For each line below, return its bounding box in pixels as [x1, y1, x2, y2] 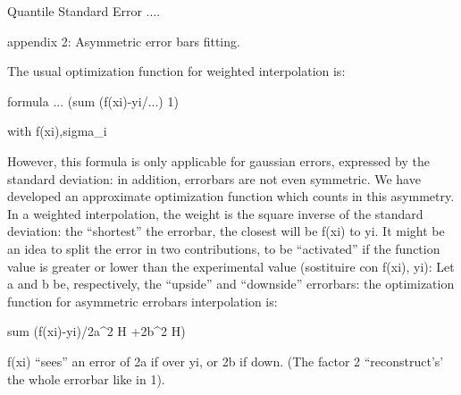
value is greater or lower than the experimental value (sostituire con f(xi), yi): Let [7, 256, 455, 275]
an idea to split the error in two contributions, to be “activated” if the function [7, 239, 440, 257]
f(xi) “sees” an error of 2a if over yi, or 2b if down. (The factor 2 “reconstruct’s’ [7, 351, 444, 370]
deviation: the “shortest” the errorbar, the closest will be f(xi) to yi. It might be [7, 222, 445, 240]
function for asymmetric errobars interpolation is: [7, 291, 278, 310]
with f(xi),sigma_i [7, 122, 107, 140]
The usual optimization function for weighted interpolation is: [7, 62, 346, 80]
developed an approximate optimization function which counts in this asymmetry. [7, 187, 455, 206]
